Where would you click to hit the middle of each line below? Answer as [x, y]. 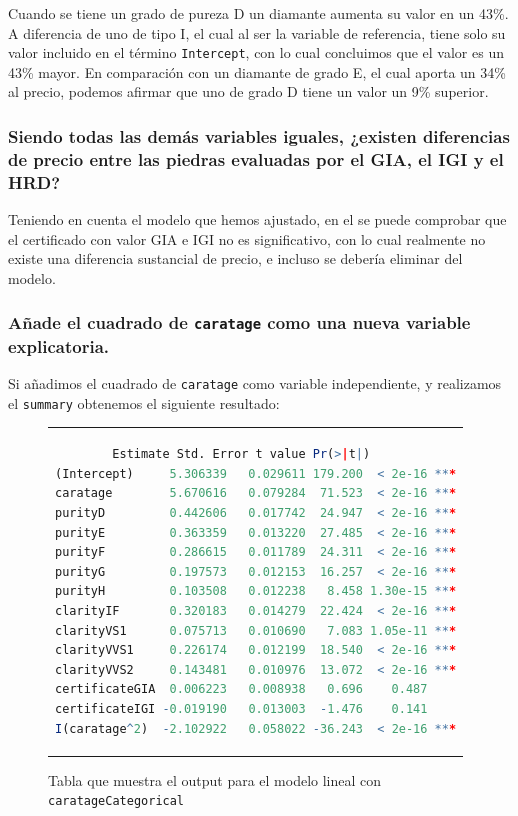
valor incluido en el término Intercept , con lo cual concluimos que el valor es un [256, 52]
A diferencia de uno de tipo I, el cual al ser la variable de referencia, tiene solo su [257, 32]
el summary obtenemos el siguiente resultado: [144, 402]
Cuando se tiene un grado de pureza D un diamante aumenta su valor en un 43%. [258, 13]
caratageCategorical [116, 801]
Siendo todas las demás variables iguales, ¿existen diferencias [259, 135]
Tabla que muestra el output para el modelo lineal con [215, 779]
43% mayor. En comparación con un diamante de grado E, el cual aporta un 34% [257, 71]
